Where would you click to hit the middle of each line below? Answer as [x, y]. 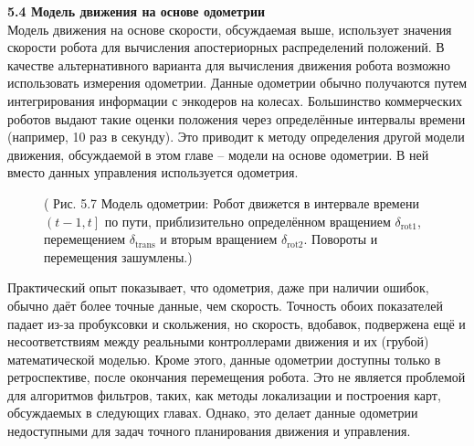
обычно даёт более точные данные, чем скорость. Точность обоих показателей [226, 305]
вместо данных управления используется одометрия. [153, 172]
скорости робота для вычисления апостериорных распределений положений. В [226, 47]
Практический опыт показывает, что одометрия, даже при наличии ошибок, [218, 287]
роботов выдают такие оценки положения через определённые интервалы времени [237, 118]
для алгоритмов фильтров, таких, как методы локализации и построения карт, [224, 394]
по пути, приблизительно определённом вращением [248, 221]
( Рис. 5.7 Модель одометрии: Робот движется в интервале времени [232, 202]
